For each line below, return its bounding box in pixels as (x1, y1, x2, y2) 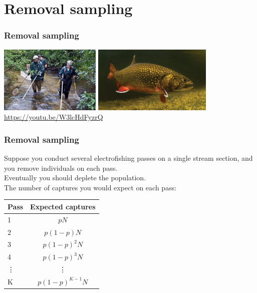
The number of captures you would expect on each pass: (4, 182, 177, 192)
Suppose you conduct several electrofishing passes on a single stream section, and (4, 152, 253, 163)
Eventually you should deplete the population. (4, 172, 146, 183)
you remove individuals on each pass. (4, 162, 118, 173)
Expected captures (30, 201, 96, 211)
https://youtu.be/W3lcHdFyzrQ (4, 112, 103, 122)
